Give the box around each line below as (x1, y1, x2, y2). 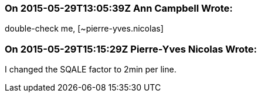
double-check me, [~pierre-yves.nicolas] (5, 23, 164, 34)
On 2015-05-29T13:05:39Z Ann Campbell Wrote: (5, 2, 233, 14)
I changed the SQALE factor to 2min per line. (5, 64, 177, 75)
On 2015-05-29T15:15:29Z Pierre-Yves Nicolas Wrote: (5, 43, 257, 55)
